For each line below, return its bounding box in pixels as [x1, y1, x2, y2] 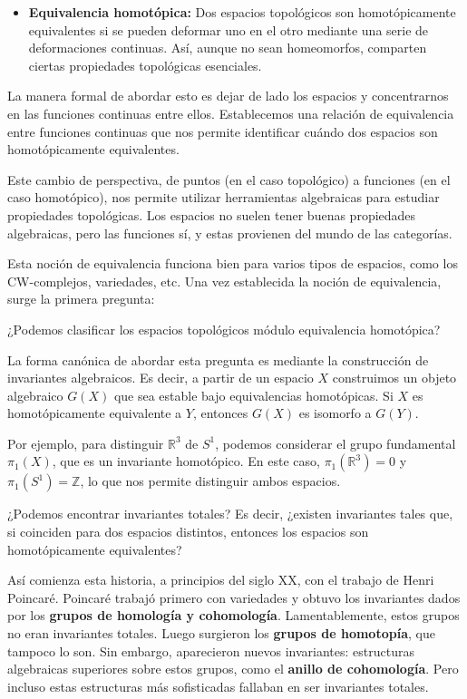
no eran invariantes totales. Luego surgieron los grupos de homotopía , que [7, 624, 435, 643]
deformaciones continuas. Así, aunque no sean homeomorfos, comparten [28, 38, 427, 57]
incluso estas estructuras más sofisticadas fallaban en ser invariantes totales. [7, 676, 429, 695]
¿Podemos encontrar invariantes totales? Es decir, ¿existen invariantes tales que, [7, 504, 453, 523]
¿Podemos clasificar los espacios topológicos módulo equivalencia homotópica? [7, 319, 441, 338]
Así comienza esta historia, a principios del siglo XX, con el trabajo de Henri [7, 570, 434, 589]
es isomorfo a [298, 403, 372, 422]
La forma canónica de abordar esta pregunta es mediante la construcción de [7, 350, 429, 369]
